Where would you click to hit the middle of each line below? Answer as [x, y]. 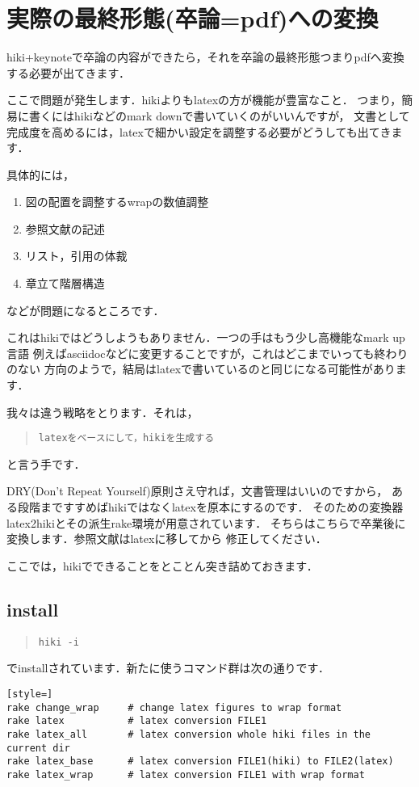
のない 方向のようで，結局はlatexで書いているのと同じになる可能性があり [201, 369]
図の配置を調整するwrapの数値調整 [117, 202]
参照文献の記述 [65, 228]
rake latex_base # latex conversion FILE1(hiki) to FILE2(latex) [200, 762]
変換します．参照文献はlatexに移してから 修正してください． [167, 539]
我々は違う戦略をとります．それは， [103, 412]
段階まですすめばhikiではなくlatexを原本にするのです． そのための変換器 [210, 507]
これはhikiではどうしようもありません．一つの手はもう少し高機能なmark [198, 337]
